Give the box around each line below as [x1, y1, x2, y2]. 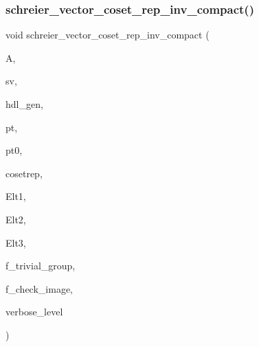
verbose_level [5, 304, 63, 319]
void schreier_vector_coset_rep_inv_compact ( [5, 27, 210, 42]
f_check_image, [5, 281, 73, 295]
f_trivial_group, [5, 258, 76, 273]
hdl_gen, [5, 97, 43, 111]
